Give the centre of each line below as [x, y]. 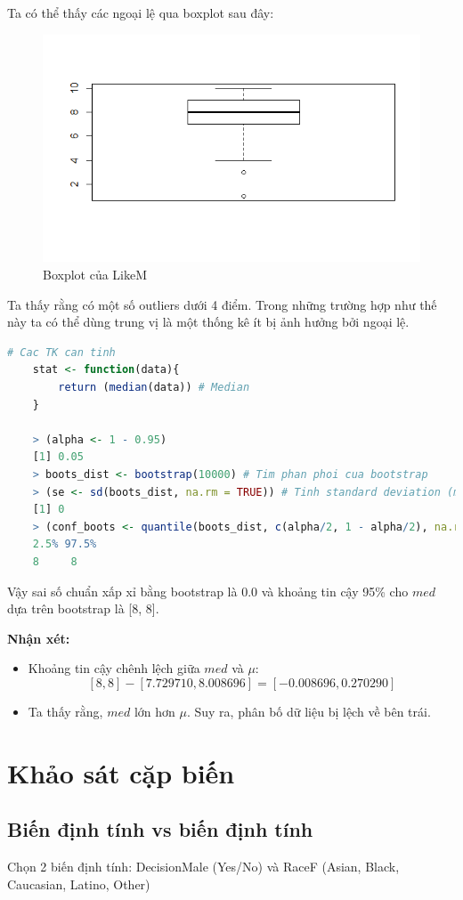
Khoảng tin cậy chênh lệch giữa [114, 668]
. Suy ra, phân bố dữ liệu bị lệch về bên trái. [309, 711]
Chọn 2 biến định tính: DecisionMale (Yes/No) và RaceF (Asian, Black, [203, 867]
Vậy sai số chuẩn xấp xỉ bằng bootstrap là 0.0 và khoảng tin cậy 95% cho [208, 591]
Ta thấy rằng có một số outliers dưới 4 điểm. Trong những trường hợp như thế [222, 304]
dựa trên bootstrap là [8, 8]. [83, 608]
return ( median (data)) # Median [154, 387]
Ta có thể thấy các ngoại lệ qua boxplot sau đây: [141, 12]
